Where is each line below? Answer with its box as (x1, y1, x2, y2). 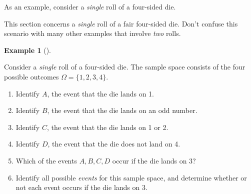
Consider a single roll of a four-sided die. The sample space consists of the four (4, 61, 245, 72)
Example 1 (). (4, 44, 51, 55)
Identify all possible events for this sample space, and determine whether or (15, 172, 247, 182)
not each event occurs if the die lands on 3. (15, 182, 147, 192)
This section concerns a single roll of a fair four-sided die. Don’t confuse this (4, 18, 238, 28)
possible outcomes (4, 71, 59, 81)
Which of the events (15, 155, 77, 165)
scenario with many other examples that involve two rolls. (4, 28, 181, 38)
